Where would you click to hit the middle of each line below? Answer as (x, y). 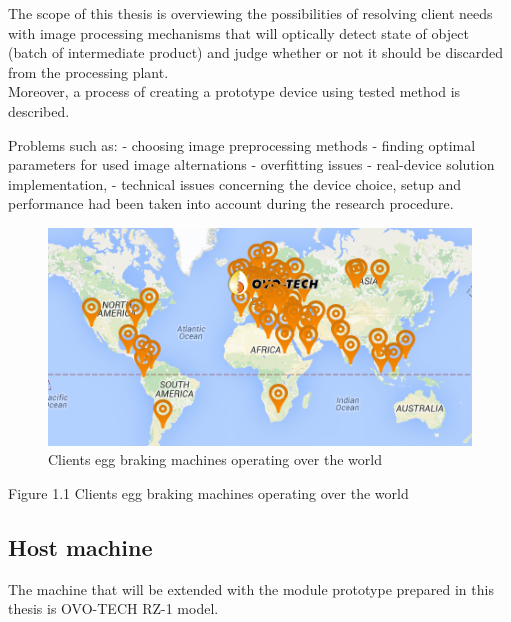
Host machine (80, 547)
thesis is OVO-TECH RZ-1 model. (113, 608)
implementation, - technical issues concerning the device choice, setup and (234, 183)
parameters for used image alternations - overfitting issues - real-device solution (251, 164)
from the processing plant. (88, 71)
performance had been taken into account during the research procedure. (231, 203)
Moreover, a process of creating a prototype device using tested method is (234, 91)
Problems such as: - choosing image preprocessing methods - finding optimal (242, 144)
